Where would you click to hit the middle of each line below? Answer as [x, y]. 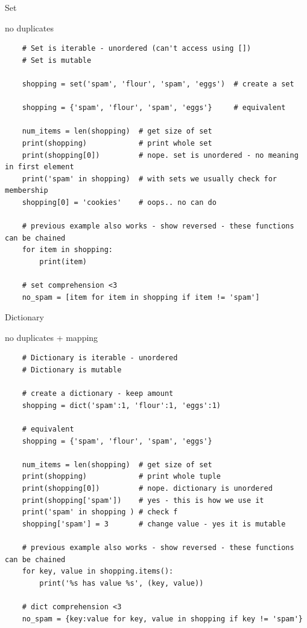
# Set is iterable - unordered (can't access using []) [137, 49]
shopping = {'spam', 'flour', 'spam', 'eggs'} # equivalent [154, 108]
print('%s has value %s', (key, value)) [122, 583]
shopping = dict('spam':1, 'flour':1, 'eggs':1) [121, 405]
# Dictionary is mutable [72, 370]
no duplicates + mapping [52, 337]
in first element [40, 167]
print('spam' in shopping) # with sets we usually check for [150, 179]
